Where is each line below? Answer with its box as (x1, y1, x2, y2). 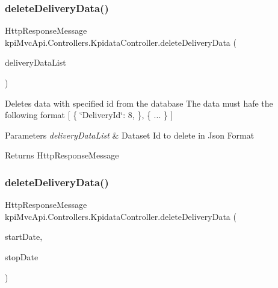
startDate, (5, 230, 43, 243)
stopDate (5, 250, 39, 263)
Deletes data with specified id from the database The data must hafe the (5, 96, 273, 109)
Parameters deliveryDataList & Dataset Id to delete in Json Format (5, 128, 255, 141)
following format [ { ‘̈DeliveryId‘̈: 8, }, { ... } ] (5, 108, 173, 121)
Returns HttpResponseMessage (5, 149, 119, 161)
